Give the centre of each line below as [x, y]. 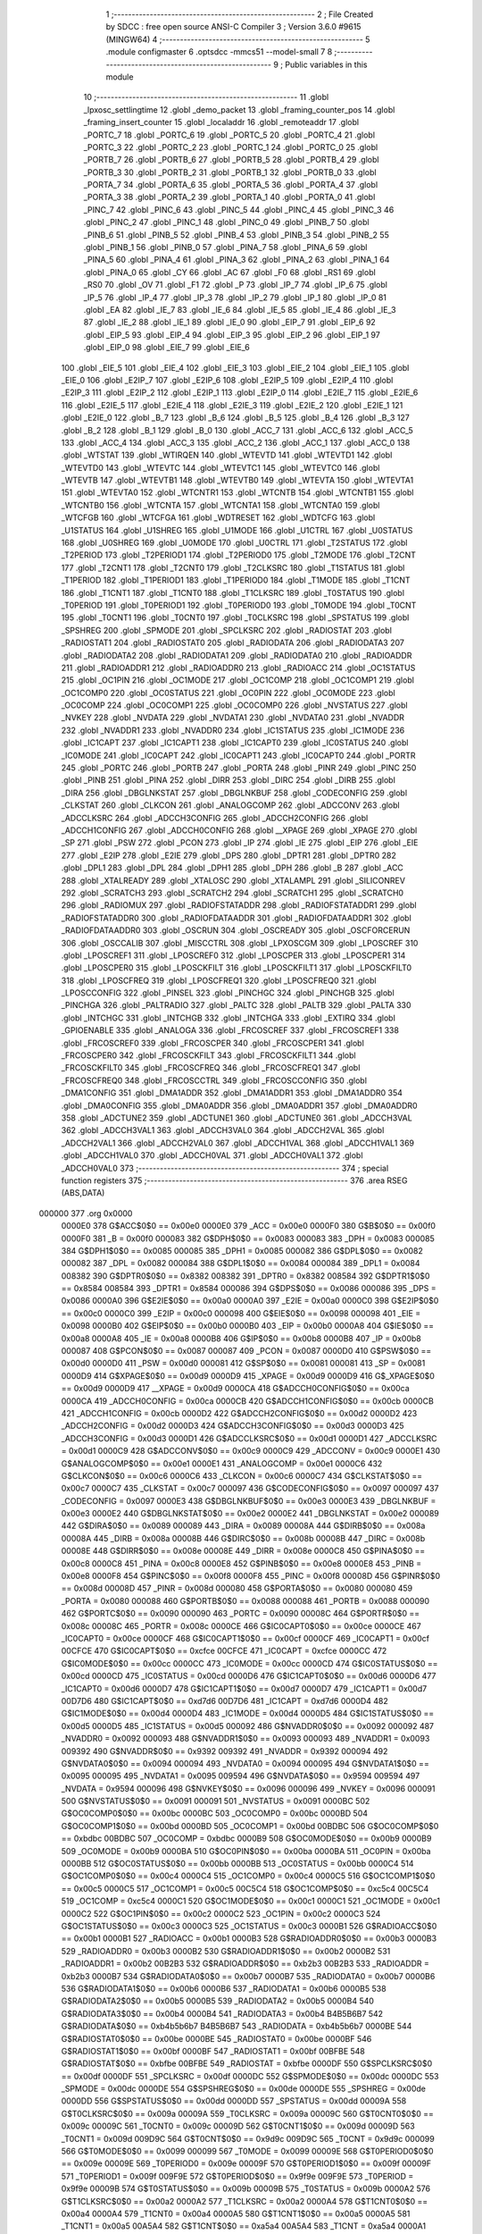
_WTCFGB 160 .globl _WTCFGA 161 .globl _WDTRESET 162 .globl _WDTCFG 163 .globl [218, 517]
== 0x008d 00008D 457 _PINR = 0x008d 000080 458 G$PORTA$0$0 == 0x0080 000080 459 [237, 1588]
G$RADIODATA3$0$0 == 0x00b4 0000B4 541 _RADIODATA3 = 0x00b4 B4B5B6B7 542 [222, 2013]
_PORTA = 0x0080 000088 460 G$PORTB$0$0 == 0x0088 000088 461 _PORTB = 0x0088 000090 [245, 1600]
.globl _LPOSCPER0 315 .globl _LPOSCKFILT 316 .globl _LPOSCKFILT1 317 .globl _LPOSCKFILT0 [237, 968]
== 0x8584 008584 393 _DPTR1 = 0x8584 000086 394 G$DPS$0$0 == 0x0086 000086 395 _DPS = [249, 1289]
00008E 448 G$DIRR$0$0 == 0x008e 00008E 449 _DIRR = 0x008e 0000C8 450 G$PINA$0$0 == [243, 1551]
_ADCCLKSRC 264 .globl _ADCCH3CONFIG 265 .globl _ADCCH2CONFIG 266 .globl [215, 818]
